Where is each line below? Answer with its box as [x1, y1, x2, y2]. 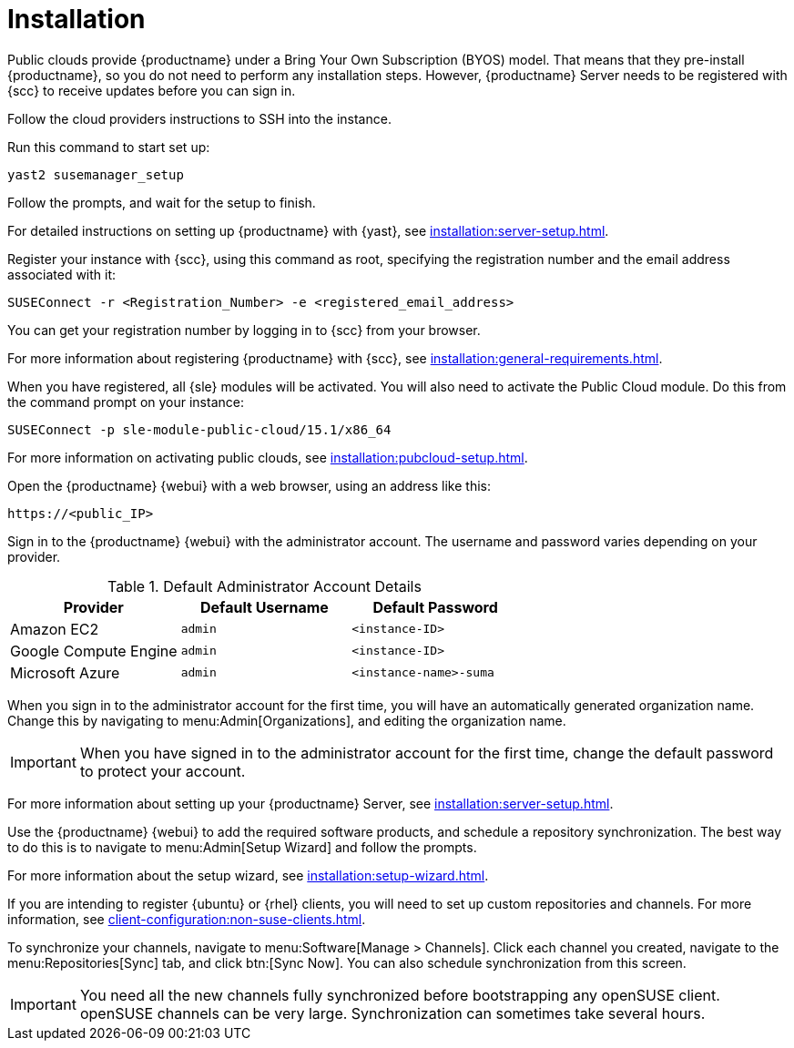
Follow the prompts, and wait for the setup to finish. [7, 194, 316, 210]
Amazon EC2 [10, 619, 99, 638]
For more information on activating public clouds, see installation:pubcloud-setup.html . [7, 449, 528, 465]
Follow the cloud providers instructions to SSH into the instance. [7, 110, 392, 127]
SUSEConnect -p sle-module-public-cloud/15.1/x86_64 [7, 422, 392, 437]
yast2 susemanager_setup [7, 167, 184, 182]
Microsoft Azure [10, 663, 120, 682]
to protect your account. [79, 761, 246, 780]
